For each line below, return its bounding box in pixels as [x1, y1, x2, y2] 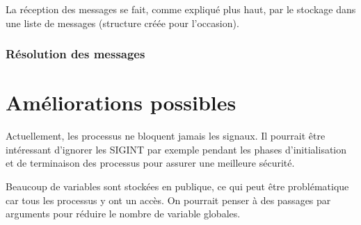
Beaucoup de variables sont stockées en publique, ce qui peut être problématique [6, 178, 349, 193]
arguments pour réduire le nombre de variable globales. [6, 206, 241, 221]
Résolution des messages [6, 45, 145, 62]
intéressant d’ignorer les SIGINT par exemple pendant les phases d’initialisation [6, 142, 347, 156]
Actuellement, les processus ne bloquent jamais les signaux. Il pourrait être [6, 128, 326, 143]
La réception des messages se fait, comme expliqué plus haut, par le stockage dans [6, 2, 356, 16]
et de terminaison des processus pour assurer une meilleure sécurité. [6, 156, 295, 170]
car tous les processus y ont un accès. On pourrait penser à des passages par [6, 192, 331, 207]
